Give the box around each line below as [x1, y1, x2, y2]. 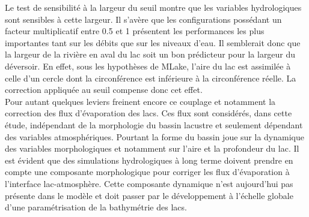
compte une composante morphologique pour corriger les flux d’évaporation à [5, 165, 290, 178]
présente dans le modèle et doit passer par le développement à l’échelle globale [5, 189, 293, 201]
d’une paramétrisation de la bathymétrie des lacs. [5, 201, 187, 213]
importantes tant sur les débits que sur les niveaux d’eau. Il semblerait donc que [5, 36, 301, 49]
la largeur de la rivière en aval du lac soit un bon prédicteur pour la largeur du [5, 48, 296, 61]
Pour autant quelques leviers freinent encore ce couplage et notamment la [5, 95, 276, 107]
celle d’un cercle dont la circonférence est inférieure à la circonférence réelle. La [5, 71, 296, 84]
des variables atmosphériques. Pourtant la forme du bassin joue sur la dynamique [5, 130, 304, 143]
